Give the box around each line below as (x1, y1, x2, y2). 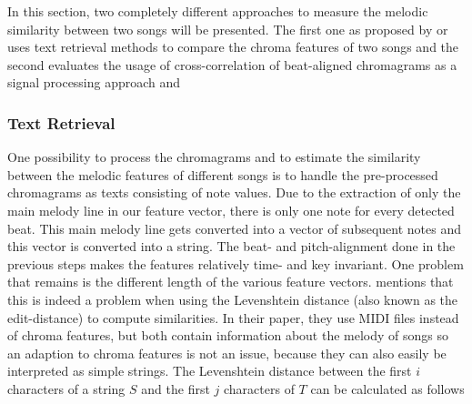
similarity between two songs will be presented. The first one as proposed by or (7, 19, 448, 38)
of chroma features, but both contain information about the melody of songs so (7, 326, 449, 345)
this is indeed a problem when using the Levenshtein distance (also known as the (7, 289, 458, 308)
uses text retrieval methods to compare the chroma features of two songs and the (7, 37, 459, 56)
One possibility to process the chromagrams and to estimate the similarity (7, 147, 421, 167)
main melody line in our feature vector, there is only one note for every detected (7, 200, 455, 219)
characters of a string (7, 379, 126, 398)
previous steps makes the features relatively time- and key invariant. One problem (7, 254, 464, 273)
